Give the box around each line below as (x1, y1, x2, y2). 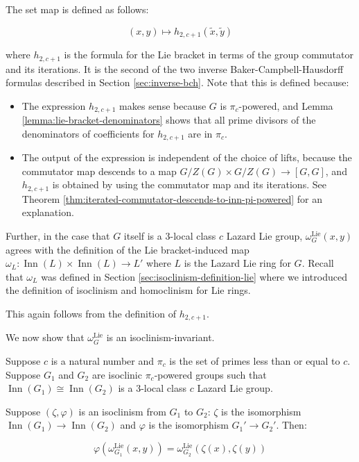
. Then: (276, 418, 307, 432)
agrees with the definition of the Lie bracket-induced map (6, 242, 249, 256)
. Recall (301, 256, 334, 270)
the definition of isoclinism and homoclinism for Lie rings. (6, 283, 251, 297)
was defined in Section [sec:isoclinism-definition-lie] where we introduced (41, 269, 347, 283)
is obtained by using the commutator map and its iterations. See (52, 177, 326, 192)
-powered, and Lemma (238, 98, 333, 113)
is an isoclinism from (78, 404, 166, 418)
